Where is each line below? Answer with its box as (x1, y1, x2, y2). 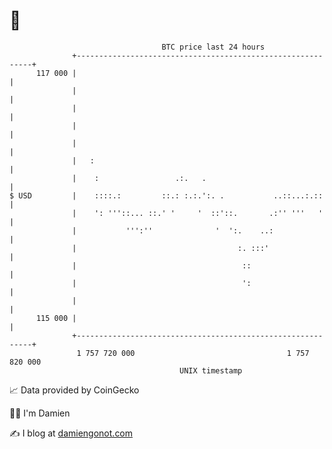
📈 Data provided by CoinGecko (9, 384, 140, 396)
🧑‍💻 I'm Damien (9, 407, 71, 419)
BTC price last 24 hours (161, 42, 266, 52)
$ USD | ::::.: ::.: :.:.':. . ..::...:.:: (9, 190, 324, 201)
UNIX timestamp (179, 365, 243, 376)
